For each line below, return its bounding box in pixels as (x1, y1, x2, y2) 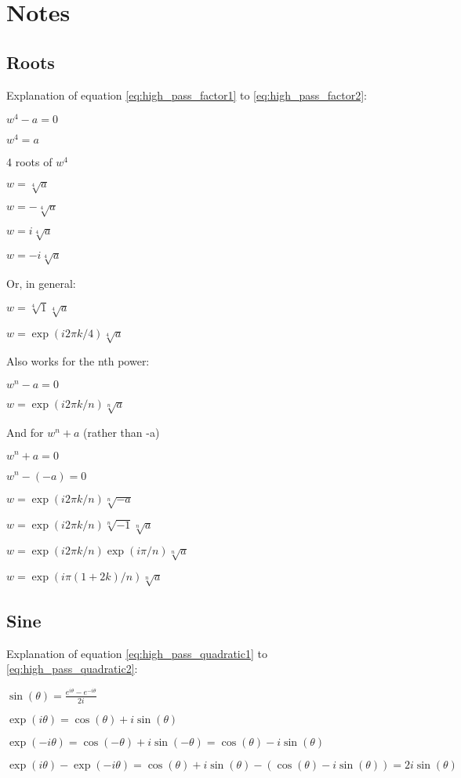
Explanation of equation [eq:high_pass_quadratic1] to (6, 645, 267, 661)
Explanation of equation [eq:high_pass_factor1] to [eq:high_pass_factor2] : (6, 86, 367, 103)
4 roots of (6, 154, 53, 170)
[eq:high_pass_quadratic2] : (6, 660, 138, 677)
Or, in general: (6, 274, 76, 291)
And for (6, 424, 44, 440)
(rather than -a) (83, 424, 160, 440)
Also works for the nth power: (6, 353, 150, 369)
